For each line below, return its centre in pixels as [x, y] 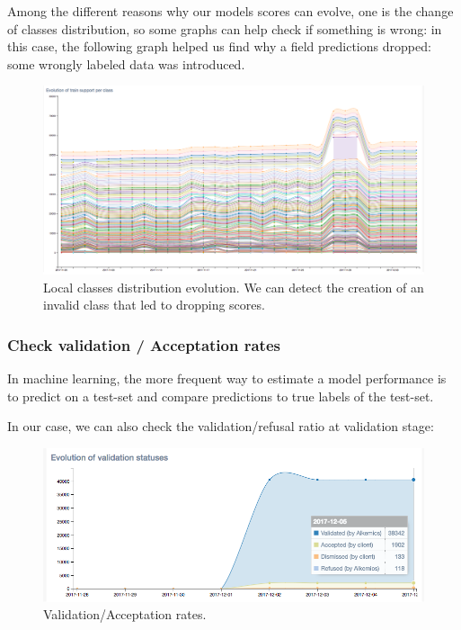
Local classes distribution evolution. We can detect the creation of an [234, 287]
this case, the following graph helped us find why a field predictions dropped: [219, 46]
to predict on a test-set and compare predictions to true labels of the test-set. [221, 396]
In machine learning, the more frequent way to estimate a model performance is [227, 378]
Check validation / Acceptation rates [144, 345]
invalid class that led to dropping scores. [154, 305]
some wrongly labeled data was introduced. [126, 63]
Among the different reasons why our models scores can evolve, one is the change [230, 11]
